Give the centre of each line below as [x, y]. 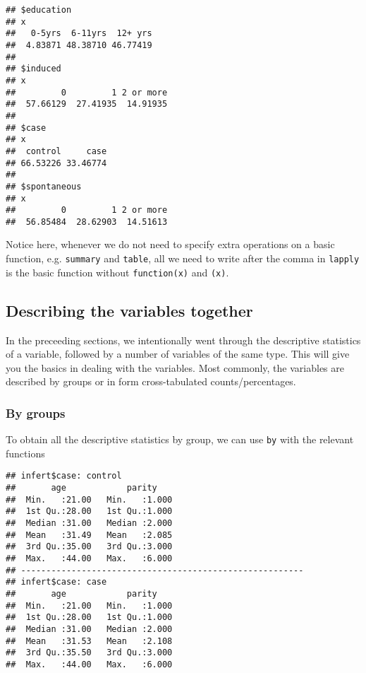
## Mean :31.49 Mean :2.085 [89, 535]
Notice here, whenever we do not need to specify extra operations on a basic [170, 244]
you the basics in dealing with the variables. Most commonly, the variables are [175, 367]
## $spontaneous [44, 186]
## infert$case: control [64, 476]
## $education [39, 10]
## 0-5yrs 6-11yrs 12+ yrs [79, 34]
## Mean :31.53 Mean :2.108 [89, 641]
